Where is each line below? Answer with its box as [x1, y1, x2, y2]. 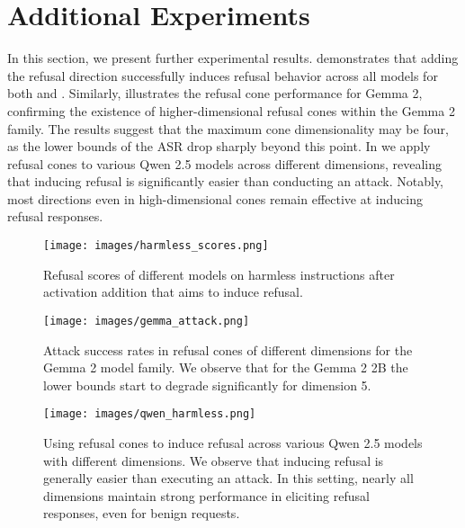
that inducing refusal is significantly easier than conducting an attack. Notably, [7, 172, 443, 191]
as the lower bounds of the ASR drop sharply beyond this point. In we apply [7, 137, 431, 156]
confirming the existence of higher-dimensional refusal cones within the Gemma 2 [7, 101, 455, 120]
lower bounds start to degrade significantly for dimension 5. [43, 375, 371, 394]
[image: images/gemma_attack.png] [43, 314, 250, 327]
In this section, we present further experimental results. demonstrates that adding [7, 49, 459, 67]
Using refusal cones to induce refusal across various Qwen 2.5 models [43, 434, 423, 452]
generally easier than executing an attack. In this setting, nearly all [43, 469, 414, 488]
